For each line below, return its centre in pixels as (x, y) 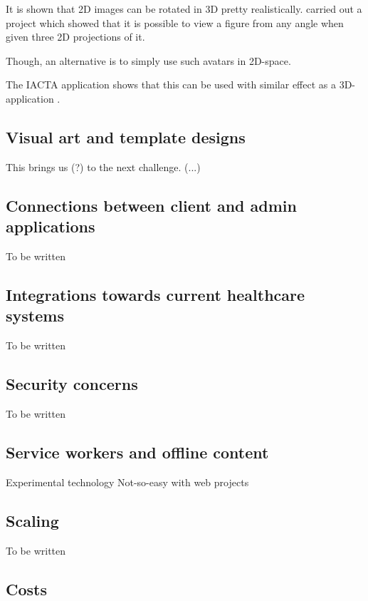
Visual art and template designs (126, 137)
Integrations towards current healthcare (156, 294)
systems (35, 315)
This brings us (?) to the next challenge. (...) (103, 166)
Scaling (32, 520)
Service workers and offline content (137, 452)
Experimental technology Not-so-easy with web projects (127, 482)
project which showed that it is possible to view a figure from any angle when (175, 22)
